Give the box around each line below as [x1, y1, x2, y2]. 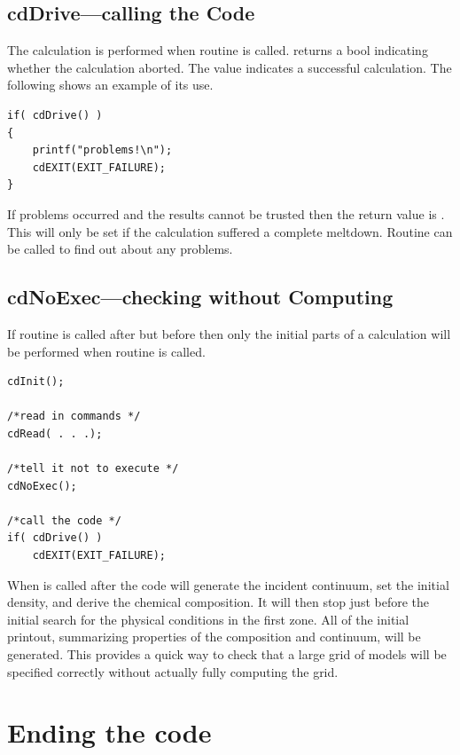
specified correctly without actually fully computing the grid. [7, 662, 339, 680]
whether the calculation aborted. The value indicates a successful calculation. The [7, 58, 452, 76]
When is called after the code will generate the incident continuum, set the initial [7, 575, 449, 594]
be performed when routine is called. [7, 342, 206, 360]
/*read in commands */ [7, 410, 141, 423]
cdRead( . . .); [7, 427, 103, 440]
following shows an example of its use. [7, 75, 214, 94]
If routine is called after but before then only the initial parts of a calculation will [7, 324, 451, 342]
